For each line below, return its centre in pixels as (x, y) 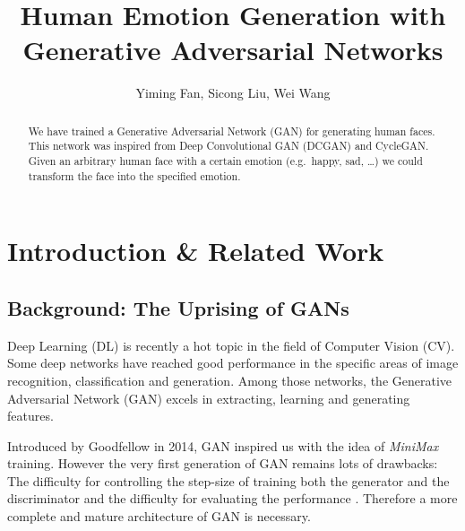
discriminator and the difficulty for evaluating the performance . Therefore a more (232, 498)
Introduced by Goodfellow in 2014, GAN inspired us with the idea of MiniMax (223, 445)
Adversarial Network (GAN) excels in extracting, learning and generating (209, 398)
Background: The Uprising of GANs (178, 307)
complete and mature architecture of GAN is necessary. (159, 516)
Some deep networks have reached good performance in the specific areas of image (233, 363)
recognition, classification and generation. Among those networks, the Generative (230, 380)
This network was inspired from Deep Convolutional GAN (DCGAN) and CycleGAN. (228, 146)
